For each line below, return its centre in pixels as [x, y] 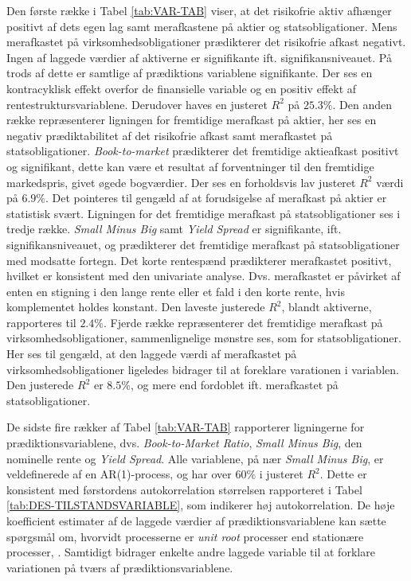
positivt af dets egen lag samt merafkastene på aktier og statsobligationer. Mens [202, 26]
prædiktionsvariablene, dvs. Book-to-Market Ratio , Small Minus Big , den [184, 443]
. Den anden [362, 104]
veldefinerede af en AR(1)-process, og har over [119, 474]
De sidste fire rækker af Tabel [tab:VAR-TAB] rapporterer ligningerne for [186, 427]
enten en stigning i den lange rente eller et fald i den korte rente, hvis [176, 291]
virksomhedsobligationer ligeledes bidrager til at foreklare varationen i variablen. [203, 369]
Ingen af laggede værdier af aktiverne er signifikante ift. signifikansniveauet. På [200, 57]
